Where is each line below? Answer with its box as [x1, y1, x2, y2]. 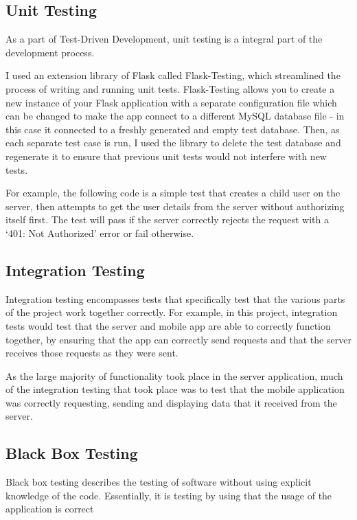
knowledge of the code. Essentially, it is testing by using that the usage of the [5, 488, 332, 502]
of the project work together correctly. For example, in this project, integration [5, 305, 338, 319]
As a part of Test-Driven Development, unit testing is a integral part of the [5, 32, 323, 46]
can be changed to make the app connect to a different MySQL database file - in [5, 109, 345, 123]
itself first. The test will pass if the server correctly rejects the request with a [5, 212, 329, 227]
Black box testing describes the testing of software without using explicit [5, 475, 312, 489]
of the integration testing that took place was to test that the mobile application [5, 382, 345, 396]
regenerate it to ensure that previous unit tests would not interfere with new [5, 148, 327, 163]
